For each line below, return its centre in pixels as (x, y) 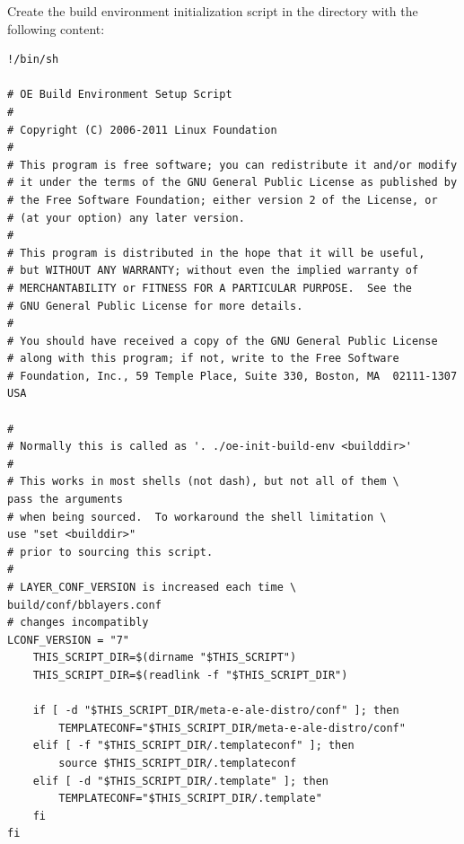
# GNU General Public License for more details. (155, 306)
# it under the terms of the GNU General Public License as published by (232, 183)
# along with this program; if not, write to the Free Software (203, 359)
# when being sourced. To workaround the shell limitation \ (197, 517)
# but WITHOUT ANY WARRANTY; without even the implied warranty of (213, 271)
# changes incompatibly (78, 623)
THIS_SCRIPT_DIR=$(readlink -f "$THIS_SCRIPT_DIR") (190, 675)
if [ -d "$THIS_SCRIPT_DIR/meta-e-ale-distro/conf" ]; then (216, 711)
